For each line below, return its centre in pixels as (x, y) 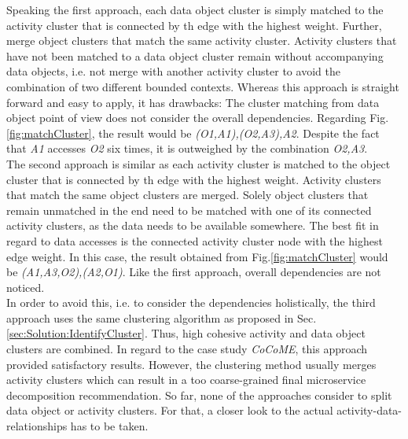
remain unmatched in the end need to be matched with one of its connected (189, 210)
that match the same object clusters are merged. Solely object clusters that (187, 195)
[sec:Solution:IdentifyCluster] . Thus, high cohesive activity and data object (186, 333)
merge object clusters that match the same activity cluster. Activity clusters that (202, 41)
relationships (37, 426)
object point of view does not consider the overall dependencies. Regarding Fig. (198, 118)
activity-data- (369, 410)
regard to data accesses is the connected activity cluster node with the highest (195, 240)
